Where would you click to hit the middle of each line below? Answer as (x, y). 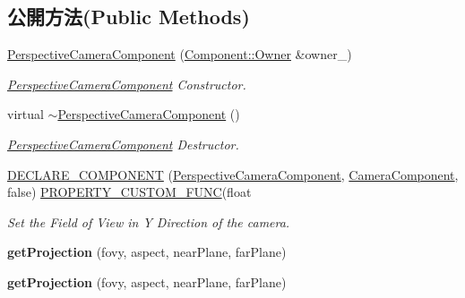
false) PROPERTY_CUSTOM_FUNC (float (129, 192)
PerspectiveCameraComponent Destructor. (123, 144)
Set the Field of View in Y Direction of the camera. (149, 221)
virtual (26, 114)
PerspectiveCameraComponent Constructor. (127, 84)
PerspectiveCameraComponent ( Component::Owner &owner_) (180, 54)
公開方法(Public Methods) (129, 17)
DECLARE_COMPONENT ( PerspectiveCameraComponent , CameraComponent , (233, 174)
